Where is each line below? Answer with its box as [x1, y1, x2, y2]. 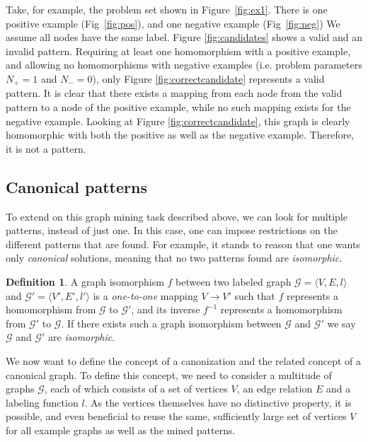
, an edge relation [236, 381, 313, 396]
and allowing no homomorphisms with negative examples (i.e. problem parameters [6, 57, 362, 72]
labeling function [6, 395, 79, 409]
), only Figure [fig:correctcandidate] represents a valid [92, 71, 325, 86]
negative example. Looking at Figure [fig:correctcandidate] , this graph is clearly [6, 113, 350, 128]
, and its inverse [131, 302, 200, 317]
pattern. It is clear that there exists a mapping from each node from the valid [6, 86, 343, 100]
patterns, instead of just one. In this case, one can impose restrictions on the [6, 223, 338, 238]
